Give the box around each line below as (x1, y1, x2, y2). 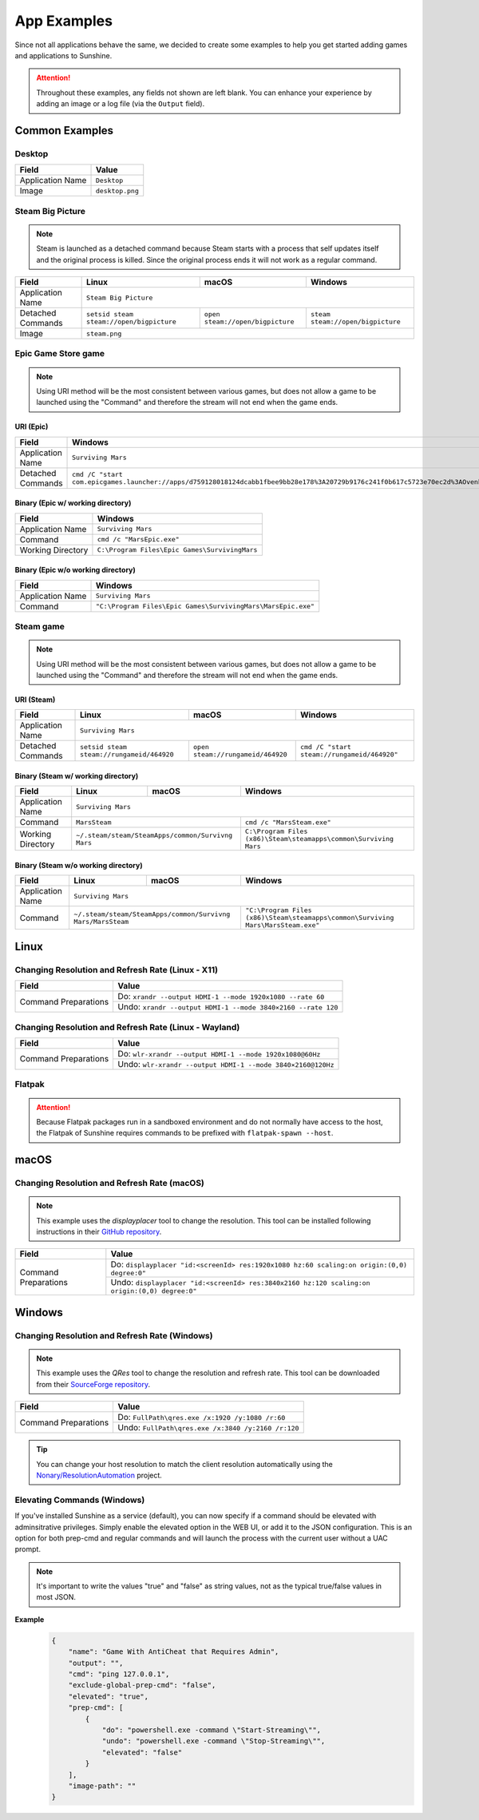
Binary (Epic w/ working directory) (14, 498, 132, 508)
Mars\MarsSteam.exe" (244, 921, 320, 930)
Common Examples (14, 124, 114, 137)
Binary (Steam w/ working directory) (14, 771, 139, 781)
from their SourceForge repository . (36, 1379, 151, 1389)
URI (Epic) (14, 422, 49, 431)
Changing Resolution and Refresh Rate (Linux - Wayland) (14, 1021, 240, 1033)
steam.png (86, 329, 122, 338)
